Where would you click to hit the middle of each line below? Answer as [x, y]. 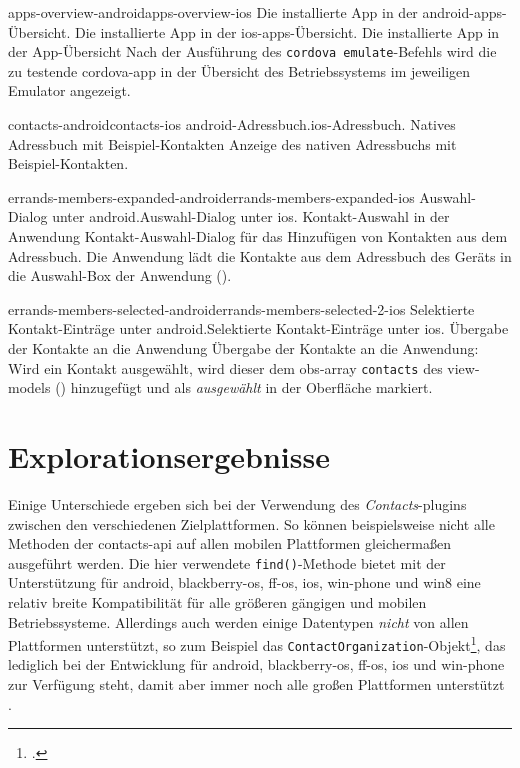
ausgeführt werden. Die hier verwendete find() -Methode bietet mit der [227, 562]
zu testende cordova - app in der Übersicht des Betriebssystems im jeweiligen [239, 70]
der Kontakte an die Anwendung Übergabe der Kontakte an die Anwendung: [243, 347]
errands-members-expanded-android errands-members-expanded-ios [211, 196]
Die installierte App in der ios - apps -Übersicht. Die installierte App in [287, 31]
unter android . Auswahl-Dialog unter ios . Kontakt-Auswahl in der [251, 216]
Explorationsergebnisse [169, 456]
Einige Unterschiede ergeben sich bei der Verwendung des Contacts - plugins [237, 503]
